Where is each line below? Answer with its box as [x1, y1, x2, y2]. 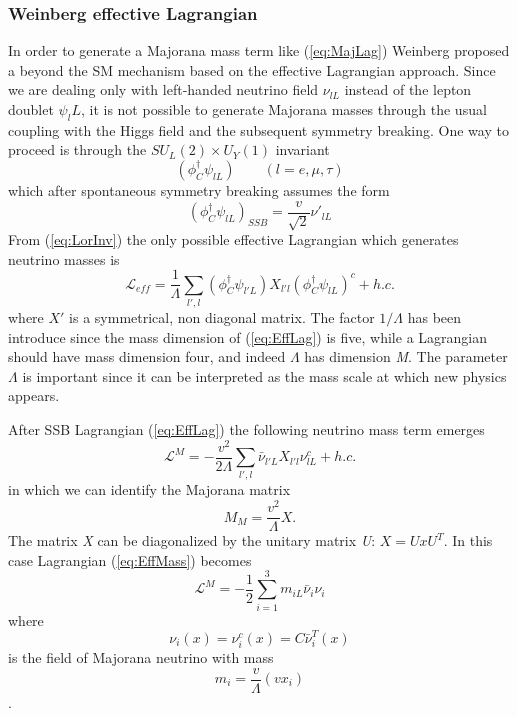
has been [407, 307, 462, 328]
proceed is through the [8, 139, 147, 160]
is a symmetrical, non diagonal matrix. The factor [69, 307, 375, 328]
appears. [8, 385, 60, 406]
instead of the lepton [344, 79, 472, 100]
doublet [8, 99, 54, 119]
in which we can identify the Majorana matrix [8, 479, 291, 500]
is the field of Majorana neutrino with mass [8, 646, 274, 667]
